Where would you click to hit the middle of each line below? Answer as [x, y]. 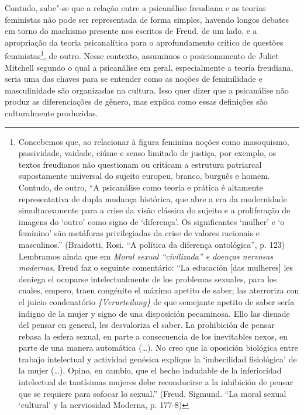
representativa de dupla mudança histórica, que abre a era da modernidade [153, 198]
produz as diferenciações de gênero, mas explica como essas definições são [136, 101]
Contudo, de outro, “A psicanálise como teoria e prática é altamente [141, 187]
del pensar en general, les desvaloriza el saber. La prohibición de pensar [146, 325]
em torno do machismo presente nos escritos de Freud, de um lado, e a [131, 31]
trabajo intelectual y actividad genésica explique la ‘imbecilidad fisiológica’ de [158, 359]
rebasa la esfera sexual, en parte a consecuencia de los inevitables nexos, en [153, 336]
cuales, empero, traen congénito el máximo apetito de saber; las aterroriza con [159, 290]
